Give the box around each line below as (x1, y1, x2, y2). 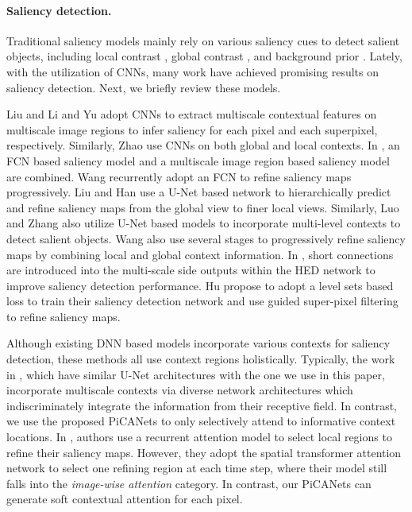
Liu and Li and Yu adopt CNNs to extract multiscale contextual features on (6, 106, 377, 122)
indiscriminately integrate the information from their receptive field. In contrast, (6, 397, 398, 413)
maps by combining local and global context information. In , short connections (6, 246, 394, 262)
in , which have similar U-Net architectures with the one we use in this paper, (6, 366, 385, 382)
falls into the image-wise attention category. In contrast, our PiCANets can (6, 475, 372, 491)
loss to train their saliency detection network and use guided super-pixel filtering (6, 293, 399, 309)
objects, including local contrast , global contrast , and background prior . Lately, (6, 48, 402, 64)
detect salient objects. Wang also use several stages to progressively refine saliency (6, 230, 406, 246)
